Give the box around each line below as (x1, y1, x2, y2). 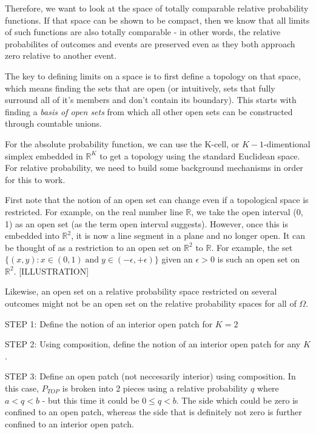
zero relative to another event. (5, 49, 117, 62)
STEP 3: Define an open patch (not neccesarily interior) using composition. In (5, 370, 296, 382)
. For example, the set (211, 241, 293, 253)
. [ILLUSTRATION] (13, 264, 89, 277)
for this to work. (5, 173, 66, 185)
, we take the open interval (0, (191, 205, 303, 218)
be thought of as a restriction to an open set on (5, 241, 181, 253)
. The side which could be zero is (176, 393, 298, 406)
